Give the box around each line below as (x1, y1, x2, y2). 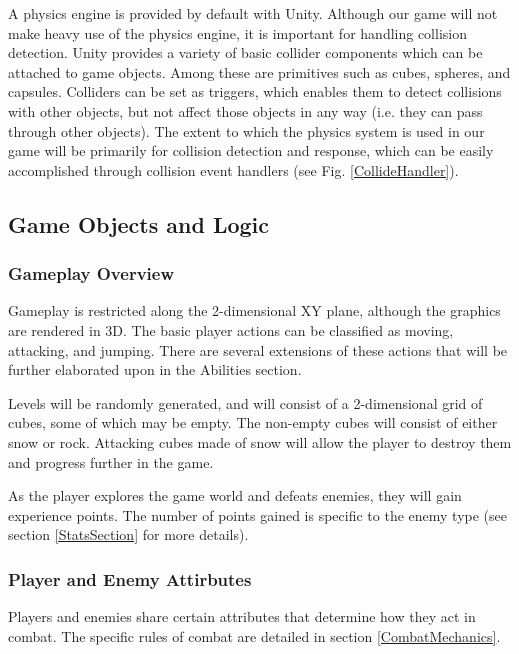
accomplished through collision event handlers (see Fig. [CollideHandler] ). (8, 159, 459, 180)
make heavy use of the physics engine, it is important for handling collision (8, 22, 467, 43)
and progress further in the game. (8, 451, 214, 472)
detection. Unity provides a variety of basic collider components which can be (8, 42, 483, 63)
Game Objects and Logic (8, 208, 270, 239)
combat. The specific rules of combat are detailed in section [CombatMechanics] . (8, 625, 501, 646)
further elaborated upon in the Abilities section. (8, 359, 302, 380)
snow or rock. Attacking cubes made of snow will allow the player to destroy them (8, 431, 512, 452)
